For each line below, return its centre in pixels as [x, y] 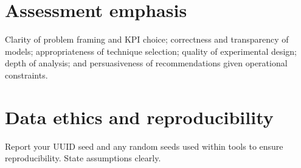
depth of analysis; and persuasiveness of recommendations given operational [146, 63]
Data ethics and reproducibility [139, 117]
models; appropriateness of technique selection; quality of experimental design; [151, 51]
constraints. [26, 75]
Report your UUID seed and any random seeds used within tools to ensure [144, 146]
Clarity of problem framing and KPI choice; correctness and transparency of [147, 39]
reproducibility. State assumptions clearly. [83, 158]
